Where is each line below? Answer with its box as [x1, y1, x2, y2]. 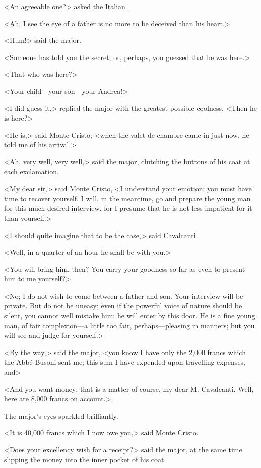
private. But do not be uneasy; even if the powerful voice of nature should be [4, 300, 242, 311]
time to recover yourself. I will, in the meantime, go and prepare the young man [4, 193, 251, 203]
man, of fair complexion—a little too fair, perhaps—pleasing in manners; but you [4, 320, 255, 330]
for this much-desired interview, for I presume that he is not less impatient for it [4, 203, 252, 213]
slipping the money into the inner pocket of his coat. [4, 454, 166, 464]
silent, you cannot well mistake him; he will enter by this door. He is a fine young [4, 310, 255, 321]
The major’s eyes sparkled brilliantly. [4, 410, 118, 421]
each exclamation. [4, 166, 59, 177]
